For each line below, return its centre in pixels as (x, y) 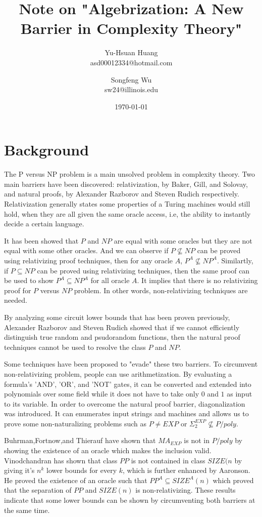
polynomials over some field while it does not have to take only (102, 394)
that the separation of (38, 490)
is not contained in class (168, 460)
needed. (16, 300)
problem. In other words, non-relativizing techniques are (161, 290)
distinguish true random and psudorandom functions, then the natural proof (122, 337)
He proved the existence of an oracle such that (76, 480)
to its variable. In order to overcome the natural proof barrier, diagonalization (125, 403)
